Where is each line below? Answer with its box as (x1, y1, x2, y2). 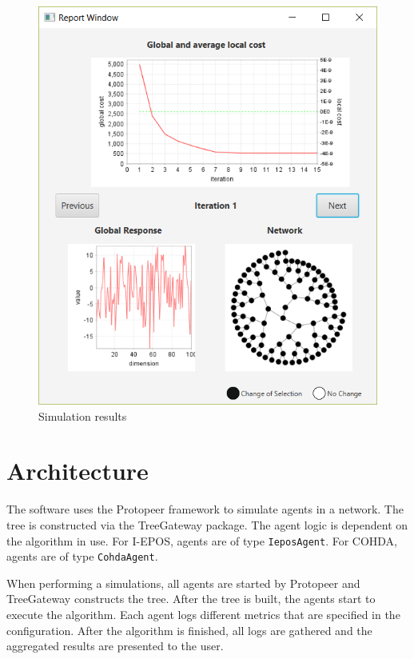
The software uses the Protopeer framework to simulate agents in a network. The (6, 501, 404, 517)
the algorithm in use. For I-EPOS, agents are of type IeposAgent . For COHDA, (6, 532, 398, 549)
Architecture (6, 454, 149, 487)
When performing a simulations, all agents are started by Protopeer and (6, 574, 360, 591)
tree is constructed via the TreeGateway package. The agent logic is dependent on (6, 516, 408, 533)
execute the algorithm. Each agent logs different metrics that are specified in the (6, 606, 400, 623)
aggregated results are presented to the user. (6, 637, 224, 654)
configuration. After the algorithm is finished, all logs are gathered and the (6, 621, 372, 638)
